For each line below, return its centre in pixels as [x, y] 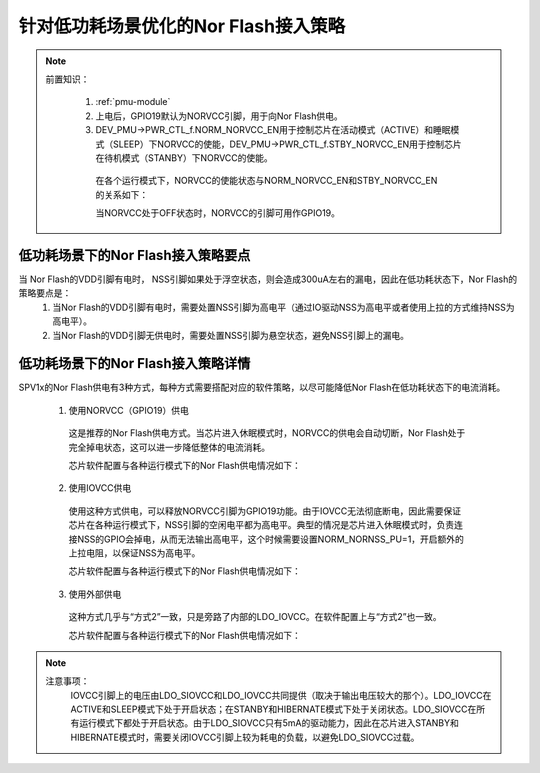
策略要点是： [45, 293]
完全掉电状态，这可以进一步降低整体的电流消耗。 [169, 447]
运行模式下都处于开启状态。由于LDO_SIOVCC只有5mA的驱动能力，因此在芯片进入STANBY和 [269, 723]
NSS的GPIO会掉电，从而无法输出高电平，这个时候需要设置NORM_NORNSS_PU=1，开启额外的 [270, 539]
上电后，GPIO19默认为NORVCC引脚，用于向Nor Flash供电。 [219, 116]
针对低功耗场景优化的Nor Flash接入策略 [181, 26]
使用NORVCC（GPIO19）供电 [128, 410]
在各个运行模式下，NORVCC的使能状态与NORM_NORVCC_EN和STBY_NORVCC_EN [266, 181]
